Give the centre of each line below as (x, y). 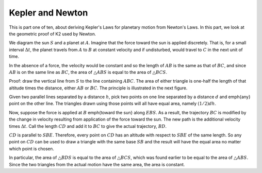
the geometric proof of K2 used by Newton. (53, 34)
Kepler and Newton (49, 13)
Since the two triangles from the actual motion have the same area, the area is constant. (97, 164)
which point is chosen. (32, 149)
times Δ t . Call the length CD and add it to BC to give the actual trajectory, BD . (88, 126)
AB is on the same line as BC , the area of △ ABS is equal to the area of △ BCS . (88, 72)
